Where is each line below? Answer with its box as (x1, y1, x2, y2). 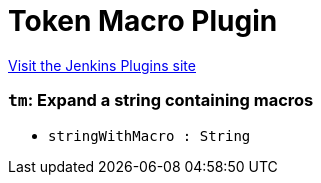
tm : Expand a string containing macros (8, 90, 314, 111)
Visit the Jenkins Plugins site (8, 56, 196, 74)
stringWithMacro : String (48, 127, 251, 144)
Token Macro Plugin (8, 4, 278, 38)
